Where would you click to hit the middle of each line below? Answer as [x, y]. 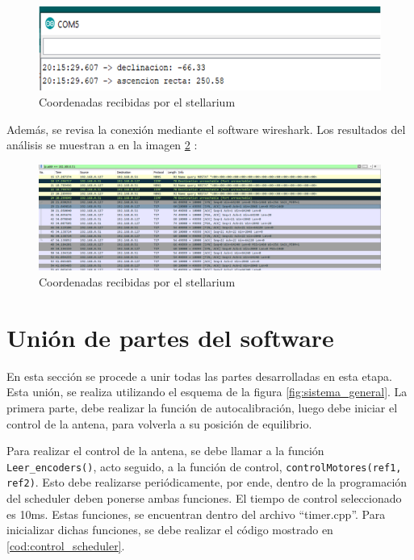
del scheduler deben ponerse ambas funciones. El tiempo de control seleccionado [204, 498]
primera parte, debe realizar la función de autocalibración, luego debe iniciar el [202, 407]
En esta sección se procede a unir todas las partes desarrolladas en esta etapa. [199, 376]
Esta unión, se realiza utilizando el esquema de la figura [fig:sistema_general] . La [207, 392]
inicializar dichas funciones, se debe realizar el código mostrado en [170, 530]
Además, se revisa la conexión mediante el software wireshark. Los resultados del [206, 129]
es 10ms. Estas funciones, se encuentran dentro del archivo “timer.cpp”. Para [196, 514]
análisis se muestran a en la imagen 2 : [102, 145]
